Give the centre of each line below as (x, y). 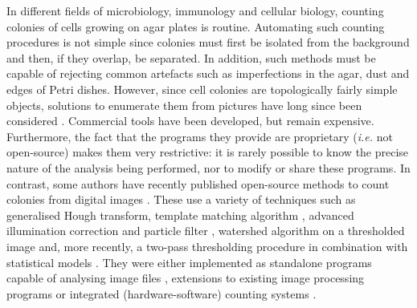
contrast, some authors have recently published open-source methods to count (198, 183)
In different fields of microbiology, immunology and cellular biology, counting (195, 10)
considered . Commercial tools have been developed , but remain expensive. (190, 121)
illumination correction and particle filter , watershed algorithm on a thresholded (206, 231)
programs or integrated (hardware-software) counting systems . (161, 293)
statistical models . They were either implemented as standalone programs (189, 262)
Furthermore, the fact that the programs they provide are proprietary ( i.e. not (200, 136)
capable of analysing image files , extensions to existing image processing (186, 278)
